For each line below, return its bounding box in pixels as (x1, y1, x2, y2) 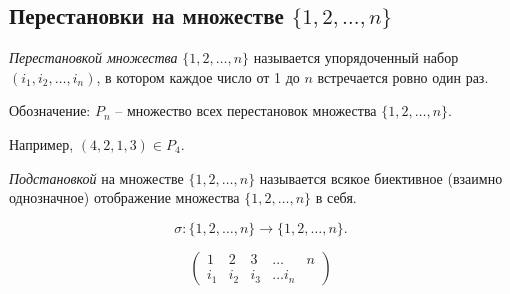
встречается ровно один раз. (317, 66, 489, 87)
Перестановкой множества (9, 47, 178, 68)
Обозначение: (9, 100, 91, 121)
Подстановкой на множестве (9, 167, 184, 188)
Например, (9, 133, 74, 154)
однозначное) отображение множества (9, 187, 240, 208)
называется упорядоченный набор (253, 47, 459, 68)
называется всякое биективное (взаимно (259, 167, 503, 188)
